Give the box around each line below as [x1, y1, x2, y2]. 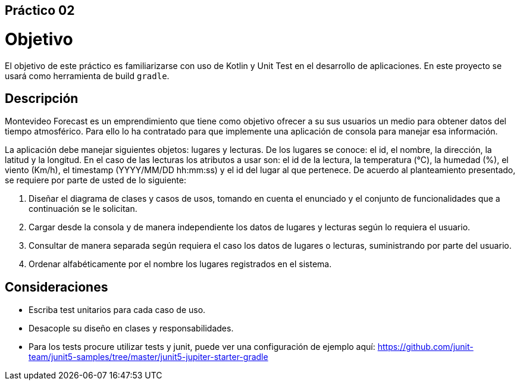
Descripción [5, 90, 79, 106]
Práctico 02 [5, 3, 75, 18]
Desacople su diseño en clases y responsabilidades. [29, 323, 234, 334]
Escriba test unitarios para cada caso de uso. [29, 305, 206, 315]
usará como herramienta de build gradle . [5, 70, 170, 81]
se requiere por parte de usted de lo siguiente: [5, 175, 186, 186]
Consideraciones [5, 279, 108, 295]
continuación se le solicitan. [29, 204, 137, 214]
